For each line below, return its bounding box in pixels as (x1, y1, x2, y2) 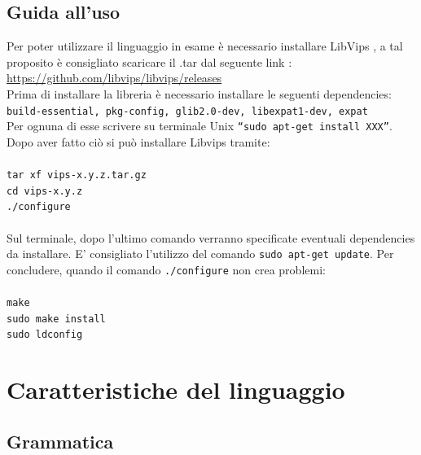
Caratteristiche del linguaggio (7, 373, 345, 406)
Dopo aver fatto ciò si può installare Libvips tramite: (7, 133, 270, 150)
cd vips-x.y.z (7, 185, 83, 197)
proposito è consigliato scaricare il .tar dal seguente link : (7, 53, 292, 70)
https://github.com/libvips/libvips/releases (7, 69, 222, 86)
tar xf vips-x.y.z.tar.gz (7, 169, 147, 182)
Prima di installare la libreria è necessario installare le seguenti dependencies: (7, 85, 392, 102)
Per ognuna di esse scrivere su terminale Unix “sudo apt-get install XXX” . (7, 117, 392, 134)
